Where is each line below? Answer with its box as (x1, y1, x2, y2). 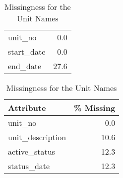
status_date (8, 160, 50, 172)
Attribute (8, 102, 46, 113)
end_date (8, 60, 42, 72)
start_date (8, 46, 46, 57)
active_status (8, 146, 55, 157)
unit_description (8, 131, 66, 143)
